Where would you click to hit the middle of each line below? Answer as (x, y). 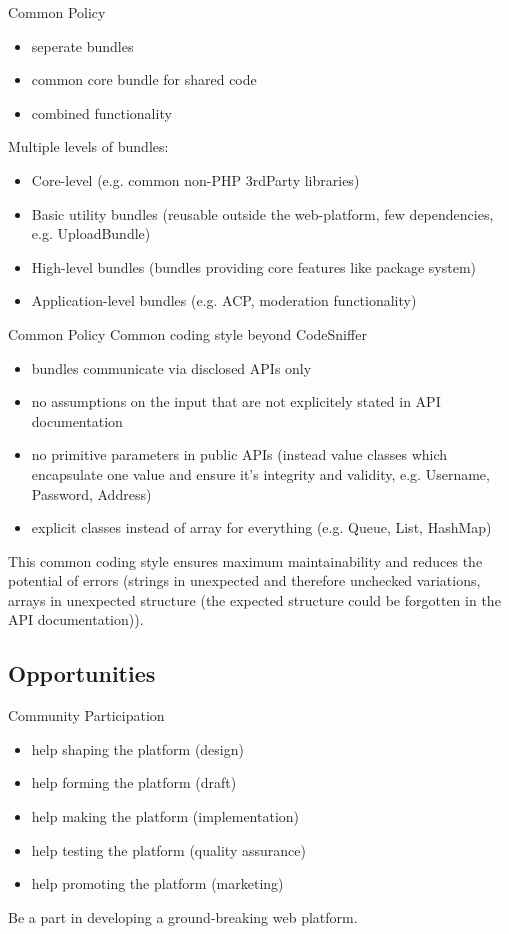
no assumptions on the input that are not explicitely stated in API (236, 401)
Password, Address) (91, 493)
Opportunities (82, 673)
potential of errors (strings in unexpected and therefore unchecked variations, (244, 580)
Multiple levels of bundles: (88, 146)
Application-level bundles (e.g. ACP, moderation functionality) (224, 300)
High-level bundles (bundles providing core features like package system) (254, 266)
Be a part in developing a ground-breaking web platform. (183, 916)
